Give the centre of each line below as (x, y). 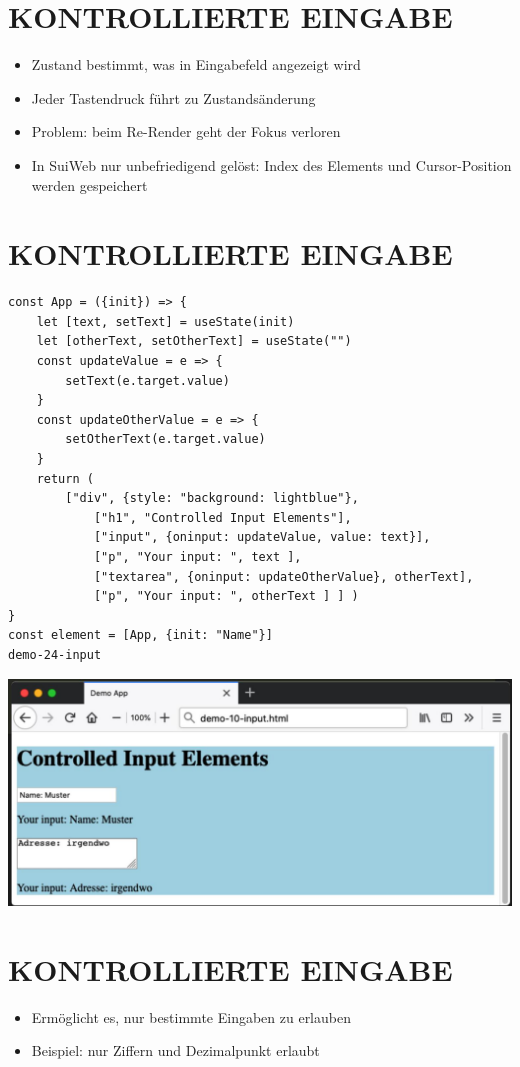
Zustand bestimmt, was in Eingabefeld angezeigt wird (196, 64)
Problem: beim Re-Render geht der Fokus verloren (186, 131)
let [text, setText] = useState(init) (165, 321)
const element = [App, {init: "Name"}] (140, 635)
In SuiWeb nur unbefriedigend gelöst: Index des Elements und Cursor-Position (271, 164)
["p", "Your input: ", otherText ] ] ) (226, 596)
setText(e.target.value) (147, 380)
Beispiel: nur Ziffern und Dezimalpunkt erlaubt (175, 1050)
